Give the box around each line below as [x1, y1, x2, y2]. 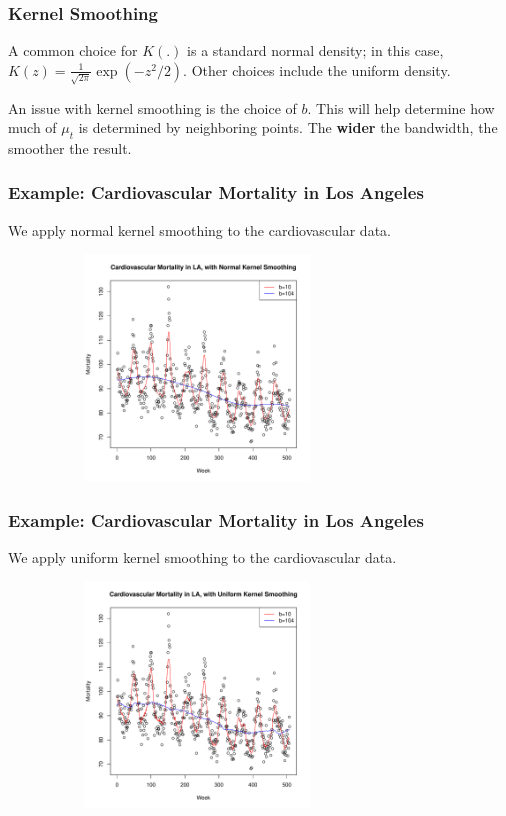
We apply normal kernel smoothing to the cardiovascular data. [8, 219, 391, 240]
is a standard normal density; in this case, [187, 40, 444, 61]
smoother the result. [8, 137, 132, 158]
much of [8, 117, 57, 138]
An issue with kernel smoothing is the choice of [8, 97, 297, 118]
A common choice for [8, 40, 138, 61]
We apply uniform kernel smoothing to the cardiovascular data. [8, 546, 397, 567]
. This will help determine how [307, 97, 495, 118]
